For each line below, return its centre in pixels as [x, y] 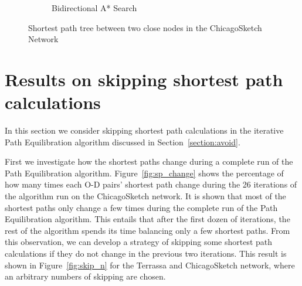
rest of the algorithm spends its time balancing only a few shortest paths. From [147, 230]
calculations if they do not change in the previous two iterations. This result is [146, 253]
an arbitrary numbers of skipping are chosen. [85, 276]
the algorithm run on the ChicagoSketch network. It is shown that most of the [145, 196]
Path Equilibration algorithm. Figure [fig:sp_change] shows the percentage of [144, 173]
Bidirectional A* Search [94, 8]
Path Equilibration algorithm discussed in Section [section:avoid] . [123, 142]
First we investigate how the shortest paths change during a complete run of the [149, 161]
